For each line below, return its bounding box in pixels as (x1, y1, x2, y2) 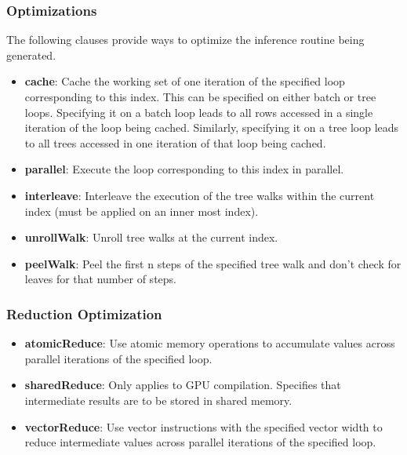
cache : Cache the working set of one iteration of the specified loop (24, 73, 345, 89)
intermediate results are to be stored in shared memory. (24, 391, 293, 408)
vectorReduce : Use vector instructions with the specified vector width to (24, 418, 383, 435)
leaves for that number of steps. (24, 271, 176, 287)
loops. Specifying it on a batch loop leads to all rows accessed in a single (24, 104, 373, 120)
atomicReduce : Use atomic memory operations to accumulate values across (24, 335, 395, 351)
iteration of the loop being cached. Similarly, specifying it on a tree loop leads (24, 119, 399, 136)
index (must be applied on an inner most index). (24, 202, 259, 219)
